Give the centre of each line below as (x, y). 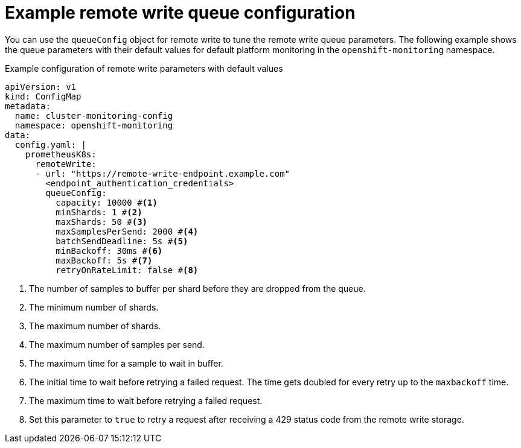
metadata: (28, 106)
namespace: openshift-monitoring (94, 125)
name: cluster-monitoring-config (94, 115)
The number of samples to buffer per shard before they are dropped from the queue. (197, 288)
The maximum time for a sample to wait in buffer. (126, 363)
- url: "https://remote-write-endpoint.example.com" (163, 173)
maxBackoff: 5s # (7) (104, 260)
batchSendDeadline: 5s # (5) (122, 241)
